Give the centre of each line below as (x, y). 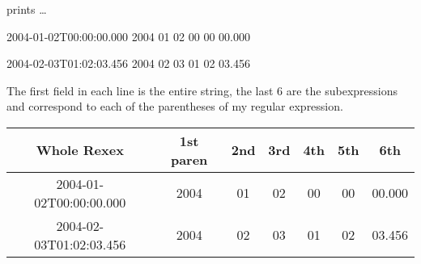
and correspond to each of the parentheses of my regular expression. (175, 106)
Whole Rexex (80, 150)
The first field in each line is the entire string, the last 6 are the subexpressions (202, 90)
